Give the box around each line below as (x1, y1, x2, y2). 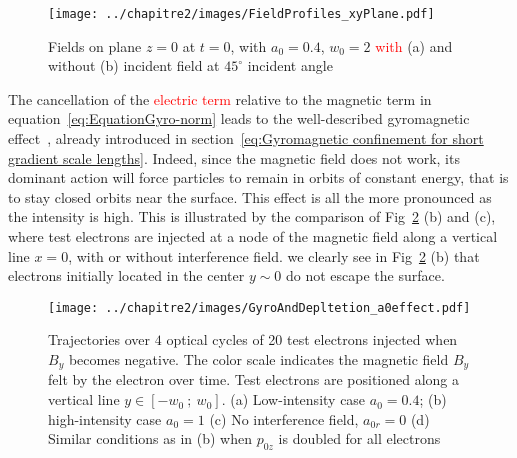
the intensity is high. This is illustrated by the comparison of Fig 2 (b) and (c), (8, 206, 496, 227)
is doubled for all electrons (278, 428, 441, 449)
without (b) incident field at (48, 55, 220, 76)
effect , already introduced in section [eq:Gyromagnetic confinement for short (8, 128, 484, 149)
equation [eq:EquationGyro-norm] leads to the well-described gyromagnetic (8, 108, 470, 129)
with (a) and (375, 35, 453, 56)
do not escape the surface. (285, 265, 445, 286)
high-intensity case (48, 408, 162, 429)
